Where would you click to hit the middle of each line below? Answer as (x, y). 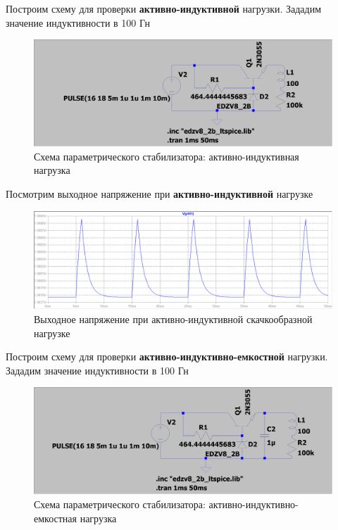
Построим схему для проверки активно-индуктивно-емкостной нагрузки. (167, 357)
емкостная (55, 518)
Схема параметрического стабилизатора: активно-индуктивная (167, 156)
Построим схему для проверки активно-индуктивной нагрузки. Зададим (164, 8)
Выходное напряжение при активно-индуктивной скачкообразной (173, 319)
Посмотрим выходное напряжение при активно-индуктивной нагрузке (159, 193)
